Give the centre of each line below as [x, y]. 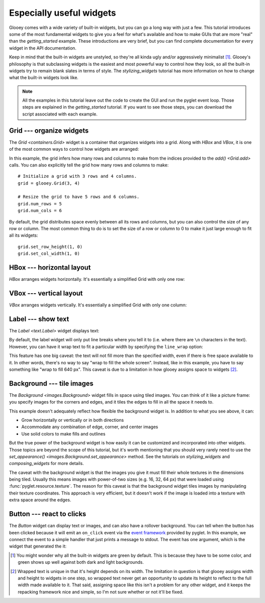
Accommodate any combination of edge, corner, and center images [90, 427]
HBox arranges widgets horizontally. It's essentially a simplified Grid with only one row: [97, 279]
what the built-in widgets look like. [44, 78]
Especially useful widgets [63, 13]
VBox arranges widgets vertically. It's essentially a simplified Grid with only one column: [98, 305]
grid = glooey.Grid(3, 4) [49, 183]
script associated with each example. [60, 114]
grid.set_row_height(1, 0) [50, 247]
